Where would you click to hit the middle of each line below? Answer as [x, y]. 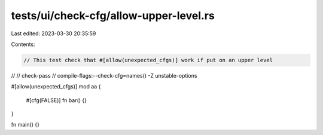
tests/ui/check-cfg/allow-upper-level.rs [113, 16]
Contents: [23, 44]
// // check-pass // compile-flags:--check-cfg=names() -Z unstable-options [104, 75]
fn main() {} [25, 125]
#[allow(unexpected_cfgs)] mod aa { [56, 87]
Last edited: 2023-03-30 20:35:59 [54, 33]
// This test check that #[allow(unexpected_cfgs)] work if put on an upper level [148, 60]
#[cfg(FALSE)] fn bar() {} [56, 100]
